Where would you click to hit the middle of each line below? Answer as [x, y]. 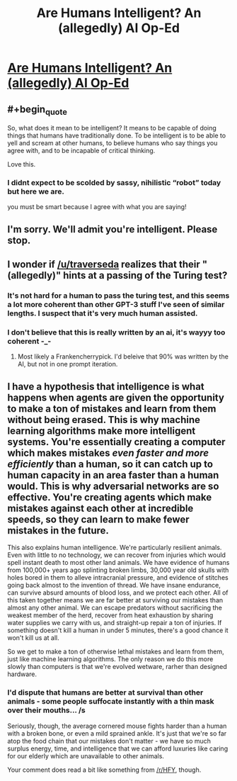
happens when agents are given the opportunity [116, 397]
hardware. [22, 674]
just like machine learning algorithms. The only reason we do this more [110, 659]
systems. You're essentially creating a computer [116, 442]
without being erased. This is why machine [104, 420]
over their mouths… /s [47, 710]
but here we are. [36, 191]
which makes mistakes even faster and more [108, 453]
